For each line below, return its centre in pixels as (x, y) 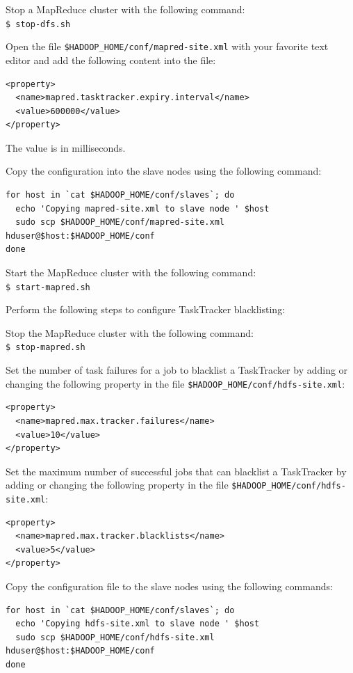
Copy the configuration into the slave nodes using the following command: (164, 171)
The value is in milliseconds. (66, 147)
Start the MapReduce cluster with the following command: (131, 272)
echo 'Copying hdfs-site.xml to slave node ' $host (138, 624)
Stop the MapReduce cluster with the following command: (130, 332)
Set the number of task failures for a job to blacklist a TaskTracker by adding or (177, 370)
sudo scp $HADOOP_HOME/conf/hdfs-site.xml (115, 637)
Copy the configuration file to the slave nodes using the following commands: (169, 586)
